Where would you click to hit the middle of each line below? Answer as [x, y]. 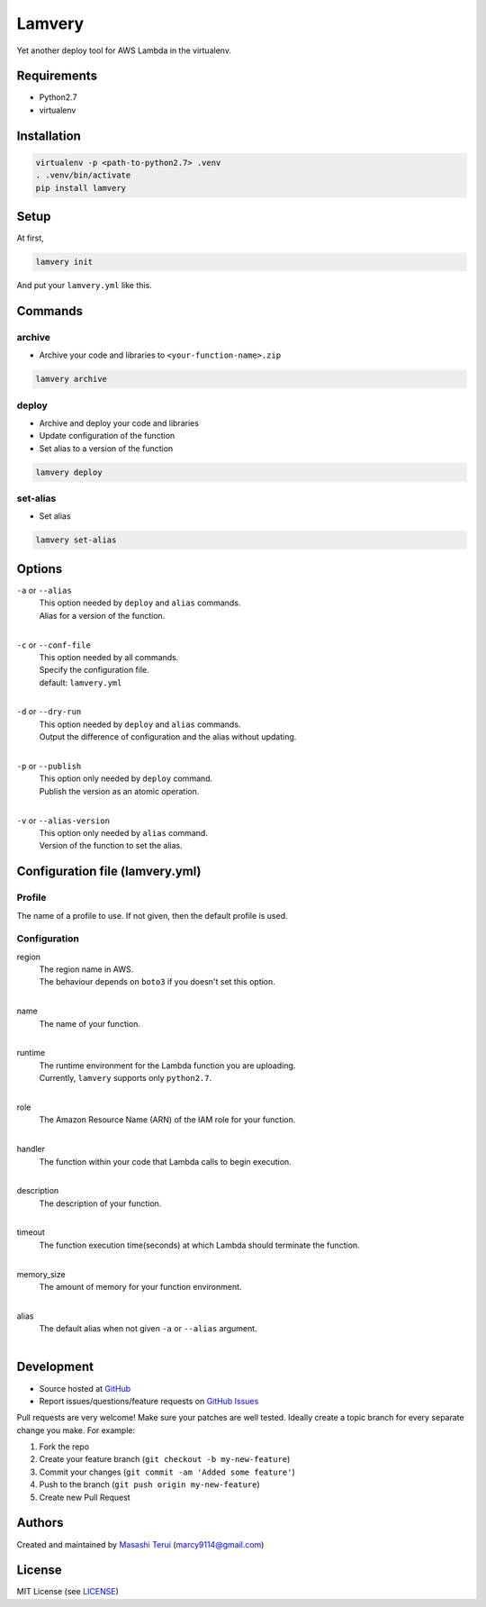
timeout [31, 1232]
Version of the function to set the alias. [111, 846]
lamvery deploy [69, 472]
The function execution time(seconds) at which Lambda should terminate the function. [199, 1245]
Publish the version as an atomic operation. [119, 791]
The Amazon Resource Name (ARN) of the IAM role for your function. [167, 1120]
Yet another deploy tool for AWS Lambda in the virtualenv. [124, 50]
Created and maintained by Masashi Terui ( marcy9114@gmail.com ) [140, 1544]
